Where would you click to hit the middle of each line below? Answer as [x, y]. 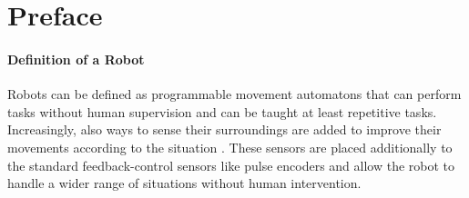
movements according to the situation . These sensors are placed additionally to [230, 147]
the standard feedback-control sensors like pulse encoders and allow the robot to [231, 165]
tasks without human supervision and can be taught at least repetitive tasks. [222, 111]
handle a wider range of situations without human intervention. [184, 183]
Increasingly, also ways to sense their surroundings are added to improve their [224, 129]
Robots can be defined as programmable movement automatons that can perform [234, 94]
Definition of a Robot [76, 59]
